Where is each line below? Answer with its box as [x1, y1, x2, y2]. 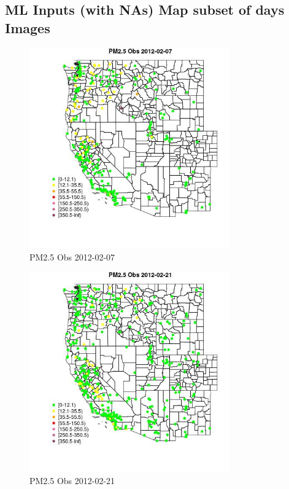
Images [5, 18, 50, 37]
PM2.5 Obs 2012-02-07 [29, 250, 115, 263]
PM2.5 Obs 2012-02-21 [29, 474, 115, 487]
